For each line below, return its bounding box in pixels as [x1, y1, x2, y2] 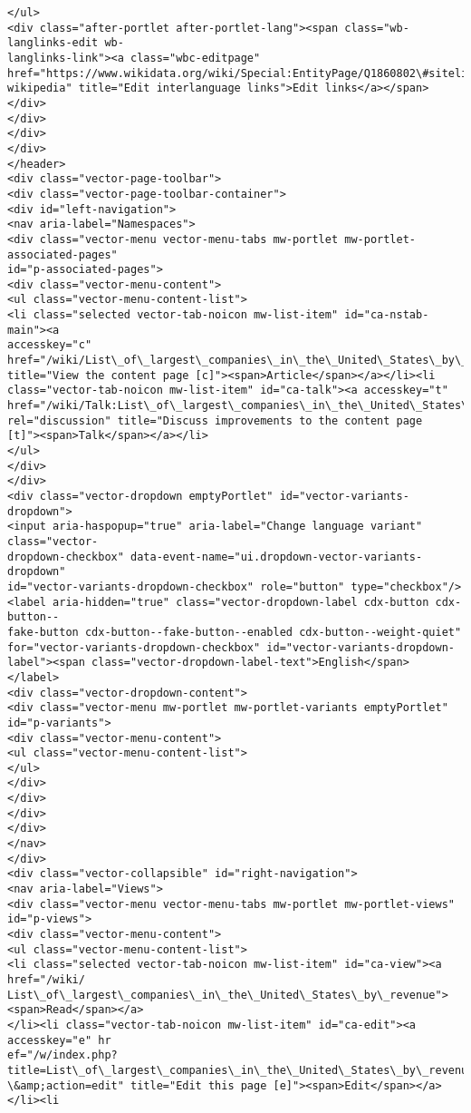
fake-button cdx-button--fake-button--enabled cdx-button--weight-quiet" [7, 625, 462, 639]
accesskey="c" [7, 338, 92, 352]
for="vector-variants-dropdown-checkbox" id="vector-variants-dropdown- [7, 640, 455, 654]
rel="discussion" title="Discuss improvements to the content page [7, 414, 423, 427]
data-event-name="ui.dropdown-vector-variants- [130, 550, 423, 563]
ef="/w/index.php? [7, 1049, 118, 1062]
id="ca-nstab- [344, 308, 429, 322]
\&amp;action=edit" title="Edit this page [7, 1079, 267, 1092]
